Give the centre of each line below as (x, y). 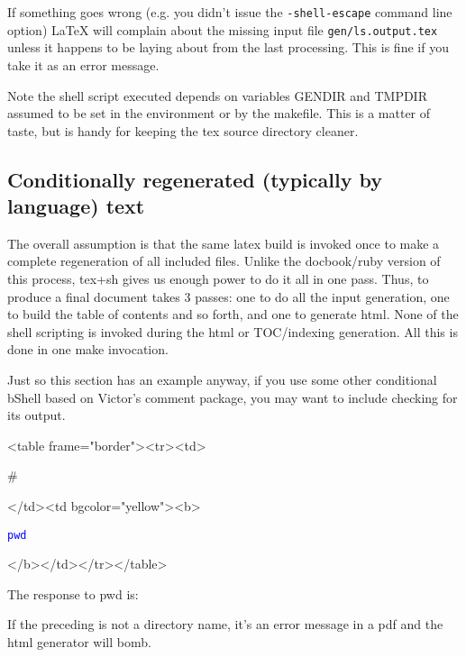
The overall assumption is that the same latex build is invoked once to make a (224, 243)
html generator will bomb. (79, 642)
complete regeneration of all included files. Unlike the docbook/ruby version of (224, 261)
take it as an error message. (83, 64)
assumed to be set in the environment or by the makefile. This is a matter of (219, 113)
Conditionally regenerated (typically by (195, 179)
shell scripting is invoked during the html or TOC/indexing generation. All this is (233, 331)
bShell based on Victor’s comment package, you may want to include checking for (233, 397)
